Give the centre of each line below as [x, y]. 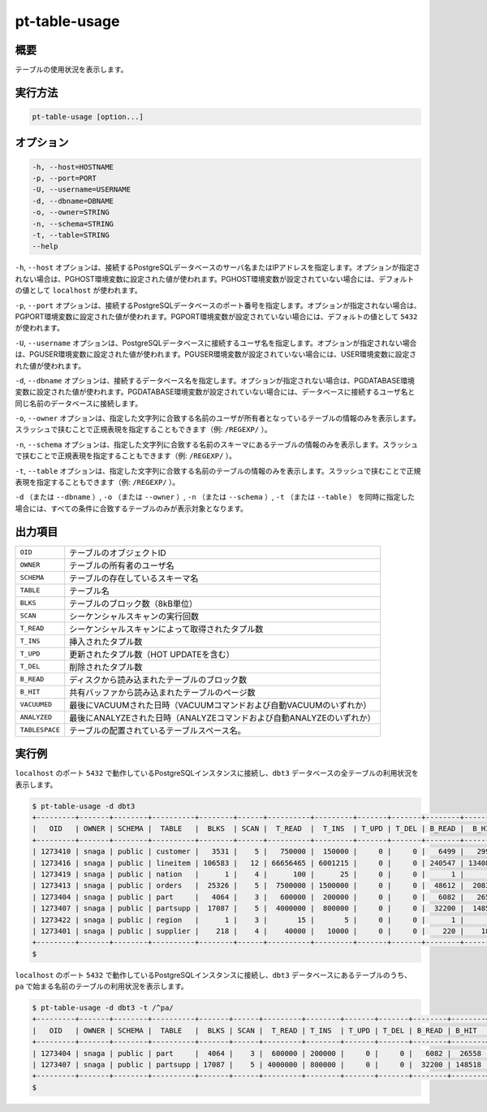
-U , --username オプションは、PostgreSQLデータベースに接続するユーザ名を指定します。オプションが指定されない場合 [216, 343]
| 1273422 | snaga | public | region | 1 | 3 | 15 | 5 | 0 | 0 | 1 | [248, 919]
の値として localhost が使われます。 [78, 290]
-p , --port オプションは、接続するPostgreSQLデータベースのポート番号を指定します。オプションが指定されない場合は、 [218, 305]
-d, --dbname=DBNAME [73, 201]
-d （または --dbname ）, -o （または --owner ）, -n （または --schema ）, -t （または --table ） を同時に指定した [215, 497]
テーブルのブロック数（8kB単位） [134, 604]
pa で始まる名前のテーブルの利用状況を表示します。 [101, 986]
